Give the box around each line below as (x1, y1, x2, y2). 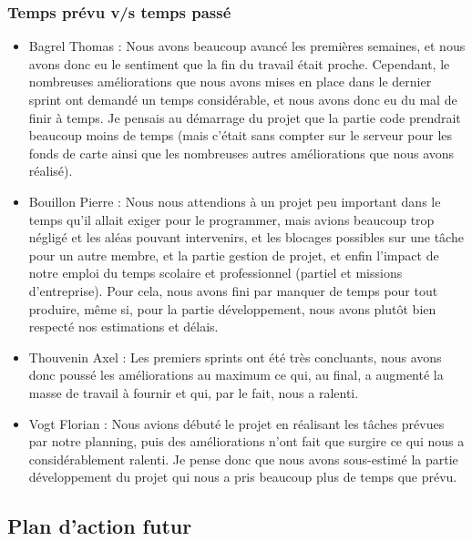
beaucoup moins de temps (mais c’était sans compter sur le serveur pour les (28, 126, 453, 145)
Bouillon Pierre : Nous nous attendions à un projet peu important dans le (28, 191, 441, 210)
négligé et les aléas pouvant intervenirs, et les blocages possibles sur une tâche (28, 228, 464, 247)
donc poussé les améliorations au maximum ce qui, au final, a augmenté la (28, 365, 444, 384)
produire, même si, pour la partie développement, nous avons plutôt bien (28, 299, 436, 318)
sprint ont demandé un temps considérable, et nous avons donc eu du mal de (28, 90, 457, 108)
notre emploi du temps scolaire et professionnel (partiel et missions (28, 263, 403, 282)
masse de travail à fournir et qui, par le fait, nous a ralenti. (28, 383, 359, 402)
